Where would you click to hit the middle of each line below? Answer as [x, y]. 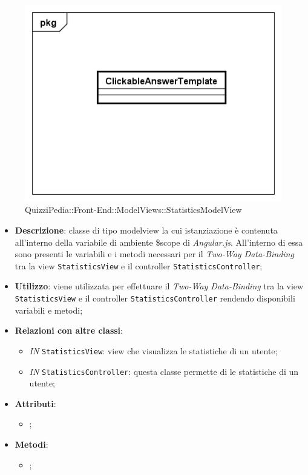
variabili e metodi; [49, 310]
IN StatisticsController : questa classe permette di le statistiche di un [164, 371]
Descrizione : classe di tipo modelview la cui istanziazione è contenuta [146, 230]
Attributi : [35, 403]
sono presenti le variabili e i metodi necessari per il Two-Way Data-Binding [154, 254]
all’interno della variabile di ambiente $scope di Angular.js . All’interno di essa [159, 242]
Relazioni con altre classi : [69, 330]
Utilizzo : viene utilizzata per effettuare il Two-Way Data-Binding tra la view [159, 286]
